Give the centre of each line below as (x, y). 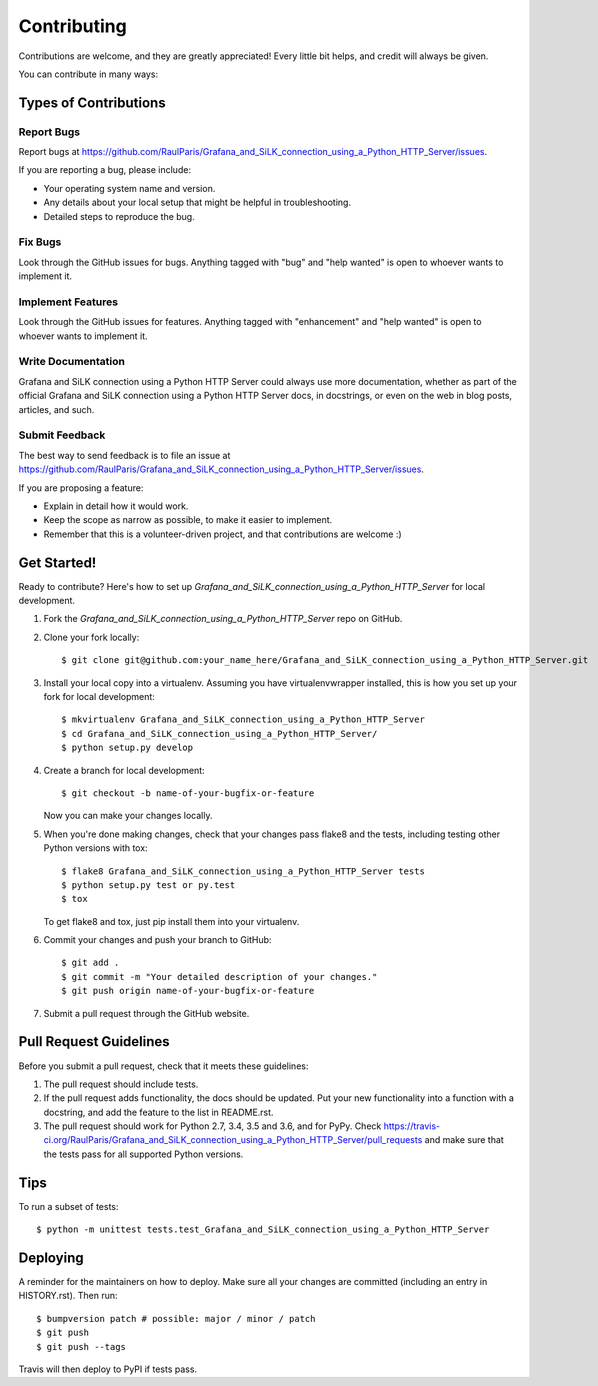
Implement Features (68, 302)
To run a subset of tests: (68, 1206)
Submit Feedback (62, 435)
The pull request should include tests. (121, 1084)
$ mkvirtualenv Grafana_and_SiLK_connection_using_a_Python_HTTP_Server (243, 719)
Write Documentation (71, 362)
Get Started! (57, 562)
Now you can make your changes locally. (128, 816)
